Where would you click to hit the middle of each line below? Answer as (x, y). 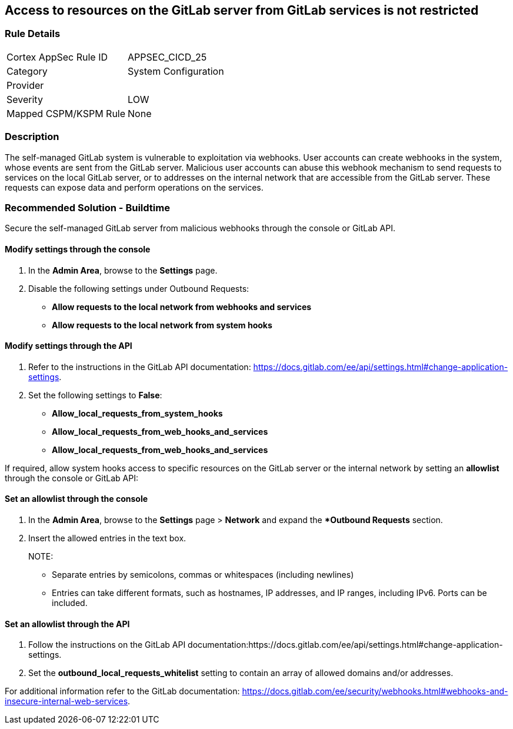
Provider (25, 85)
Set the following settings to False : (95, 395)
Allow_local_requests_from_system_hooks (137, 413)
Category (27, 71)
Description (32, 137)
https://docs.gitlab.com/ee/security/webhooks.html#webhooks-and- (375, 691)
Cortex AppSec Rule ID (57, 57)
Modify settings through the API (69, 346)
